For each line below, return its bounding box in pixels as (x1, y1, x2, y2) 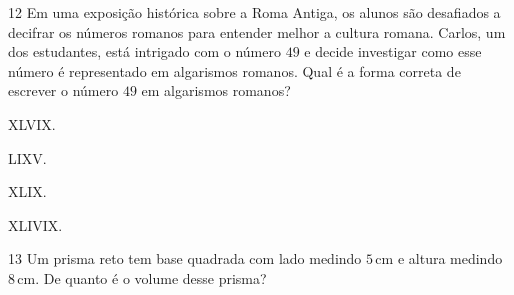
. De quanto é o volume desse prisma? (35, 267, 267, 288)
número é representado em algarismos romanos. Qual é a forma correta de (8, 60, 461, 81)
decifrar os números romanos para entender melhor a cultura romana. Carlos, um (8, 21, 506, 42)
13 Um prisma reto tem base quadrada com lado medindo (8, 248, 362, 269)
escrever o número (8, 80, 119, 101)
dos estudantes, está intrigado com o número (8, 41, 281, 62)
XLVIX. (8, 113, 56, 134)
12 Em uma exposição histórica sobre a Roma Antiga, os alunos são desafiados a (8, 2, 501, 22)
